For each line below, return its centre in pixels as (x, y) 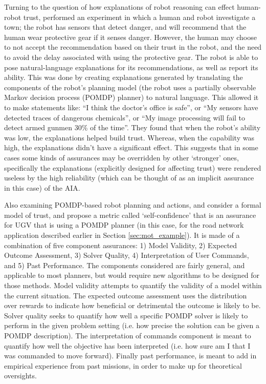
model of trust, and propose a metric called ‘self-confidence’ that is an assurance (130, 215)
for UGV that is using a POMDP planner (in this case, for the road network (124, 225)
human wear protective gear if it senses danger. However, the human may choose (130, 37)
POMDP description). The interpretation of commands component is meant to (128, 335)
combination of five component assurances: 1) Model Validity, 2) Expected (121, 245)
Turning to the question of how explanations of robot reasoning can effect (119, 7)
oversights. (20, 376)
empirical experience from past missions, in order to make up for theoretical (123, 365)
